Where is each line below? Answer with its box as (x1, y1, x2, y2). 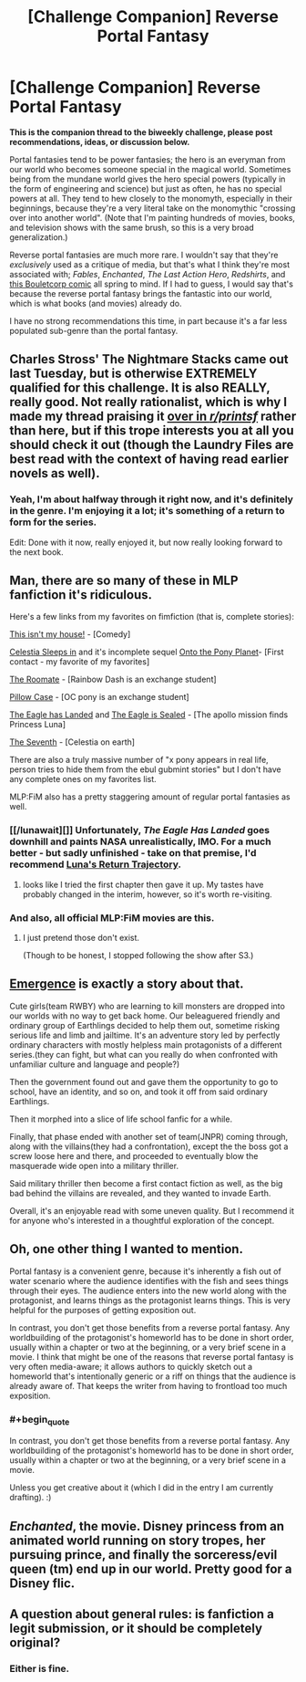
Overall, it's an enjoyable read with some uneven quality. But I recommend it (9, 1205, 294, 1216)
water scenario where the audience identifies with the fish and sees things (9, 1275, 289, 1286)
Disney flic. (9, 1575, 76, 1591)
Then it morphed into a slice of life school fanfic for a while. (9, 1113, 233, 1124)
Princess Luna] (9, 719, 66, 730)
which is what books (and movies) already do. (9, 298, 182, 308)
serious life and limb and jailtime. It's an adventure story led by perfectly (9, 1029, 280, 1040)
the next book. (9, 546, 64, 558)
